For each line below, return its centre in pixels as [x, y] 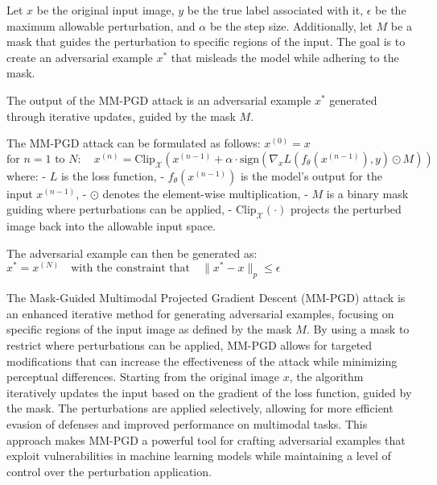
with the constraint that [131, 269]
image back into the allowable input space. [111, 226]
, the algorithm [326, 377]
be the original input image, [105, 10]
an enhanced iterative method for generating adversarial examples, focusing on [200, 313]
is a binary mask [367, 193]
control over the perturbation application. [109, 471]
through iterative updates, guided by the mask [121, 116]
